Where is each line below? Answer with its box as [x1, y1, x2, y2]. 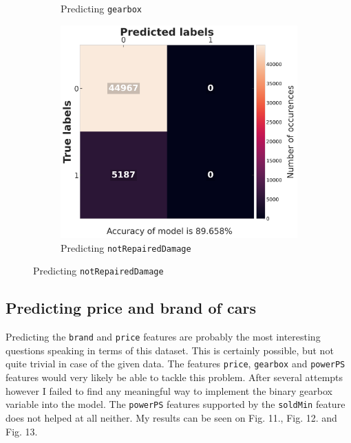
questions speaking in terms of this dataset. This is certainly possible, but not [6, 343, 334, 357]
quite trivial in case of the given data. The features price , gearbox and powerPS [6, 356, 345, 371]
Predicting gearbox [61, 1, 142, 15]
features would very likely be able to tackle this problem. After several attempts [6, 370, 343, 385]
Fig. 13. [6, 424, 38, 438]
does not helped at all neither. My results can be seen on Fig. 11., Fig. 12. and [6, 410, 337, 424]
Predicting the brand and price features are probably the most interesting [6, 329, 321, 344]
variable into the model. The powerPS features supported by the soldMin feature [6, 397, 345, 411]
